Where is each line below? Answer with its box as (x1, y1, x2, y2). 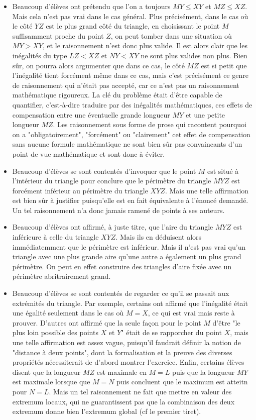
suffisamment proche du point (12, 30, 104, 41)
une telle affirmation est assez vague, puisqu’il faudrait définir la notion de (12, 337, 241, 347)
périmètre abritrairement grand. (12, 271, 111, 281)
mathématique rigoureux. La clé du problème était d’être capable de (12, 89, 222, 100)
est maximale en (96, 366, 147, 377)
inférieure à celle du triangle (12, 232, 99, 242)
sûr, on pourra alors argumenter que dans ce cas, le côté (12, 60, 185, 70)
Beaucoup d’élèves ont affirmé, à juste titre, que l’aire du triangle (12, 222, 213, 232)
